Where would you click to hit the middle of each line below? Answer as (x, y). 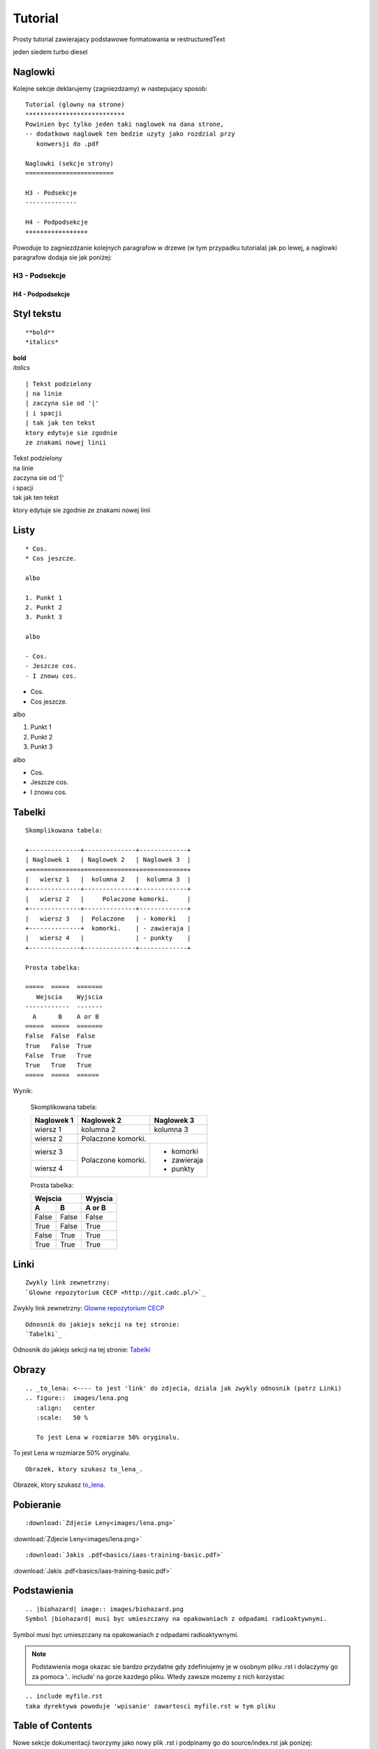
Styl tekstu (37, 314)
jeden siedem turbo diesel (50, 52)
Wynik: (23, 1091)
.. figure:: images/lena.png (77, 1398)
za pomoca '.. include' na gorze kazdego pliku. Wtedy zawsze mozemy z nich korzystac (158, 1676)
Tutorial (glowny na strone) (75, 105)
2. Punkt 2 (44, 608)
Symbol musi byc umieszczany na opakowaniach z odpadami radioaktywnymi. (126, 1634)
